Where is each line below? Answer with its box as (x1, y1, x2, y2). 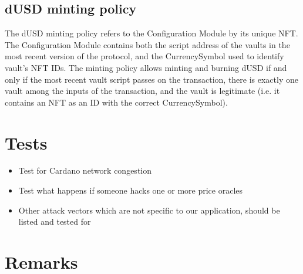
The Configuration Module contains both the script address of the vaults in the (5, 38, 290, 50)
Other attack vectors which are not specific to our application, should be (18, 204, 280, 216)
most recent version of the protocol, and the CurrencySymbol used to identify (5, 50, 284, 62)
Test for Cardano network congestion (18, 164, 152, 177)
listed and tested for (18, 215, 91, 228)
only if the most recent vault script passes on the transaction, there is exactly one (5, 73, 298, 85)
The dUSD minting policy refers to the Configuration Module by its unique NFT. (5, 27, 298, 39)
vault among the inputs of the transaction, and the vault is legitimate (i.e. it (5, 84, 280, 97)
